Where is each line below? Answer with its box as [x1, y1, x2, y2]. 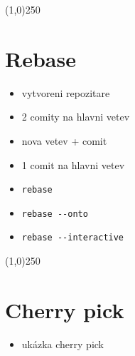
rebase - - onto [21, 208, 88, 219]
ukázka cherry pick [21, 336, 104, 351]
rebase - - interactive [21, 233, 124, 243]
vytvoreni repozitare [21, 85, 110, 100]
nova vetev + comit [21, 133, 107, 148]
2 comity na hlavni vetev [21, 109, 130, 124]
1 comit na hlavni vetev [21, 157, 125, 172]
